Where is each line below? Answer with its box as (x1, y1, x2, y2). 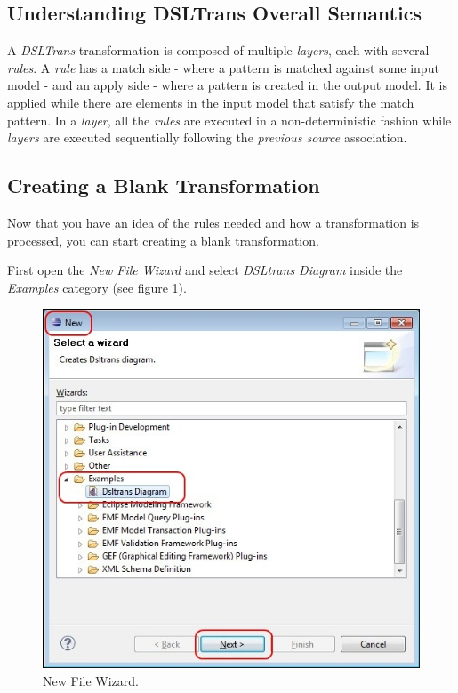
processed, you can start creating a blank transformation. (7, 230, 319, 249)
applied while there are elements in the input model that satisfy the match (7, 93, 414, 111)
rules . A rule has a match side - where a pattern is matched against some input (7, 58, 439, 77)
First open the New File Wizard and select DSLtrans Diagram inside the (7, 261, 403, 279)
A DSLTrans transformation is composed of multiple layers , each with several (7, 41, 430, 60)
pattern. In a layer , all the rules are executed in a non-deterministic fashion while (7, 110, 452, 129)
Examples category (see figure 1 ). (7, 278, 187, 296)
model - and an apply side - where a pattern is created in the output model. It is (7, 76, 447, 94)
